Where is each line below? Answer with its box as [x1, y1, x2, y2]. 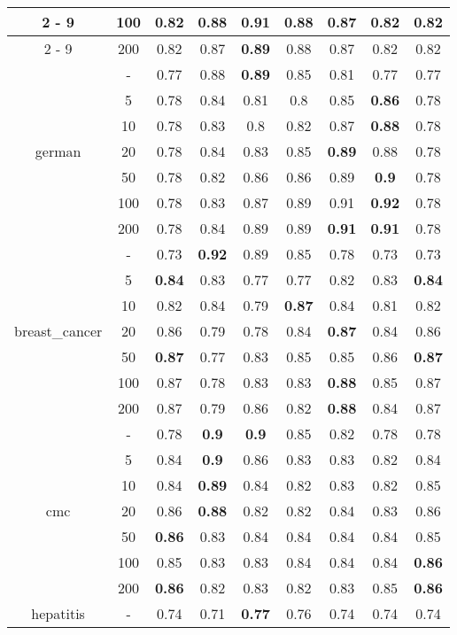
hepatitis [31, 603, 85, 623]
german [35, 141, 81, 161]
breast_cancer [14, 321, 103, 341]
